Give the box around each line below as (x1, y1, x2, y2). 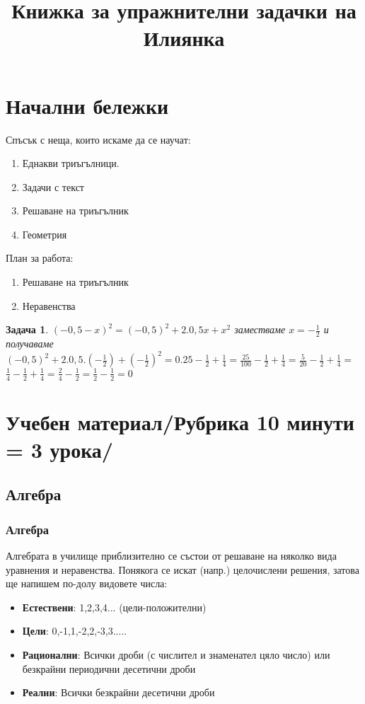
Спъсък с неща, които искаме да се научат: (6, 132, 191, 146)
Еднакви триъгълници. (22, 156, 120, 171)
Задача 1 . (6, 322, 49, 337)
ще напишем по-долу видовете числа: (6, 576, 168, 591)
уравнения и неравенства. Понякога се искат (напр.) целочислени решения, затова (6, 562, 359, 577)
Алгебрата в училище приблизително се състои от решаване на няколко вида (6, 548, 337, 563)
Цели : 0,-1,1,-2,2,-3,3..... (22, 623, 127, 638)
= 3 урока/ (6, 434, 113, 463)
